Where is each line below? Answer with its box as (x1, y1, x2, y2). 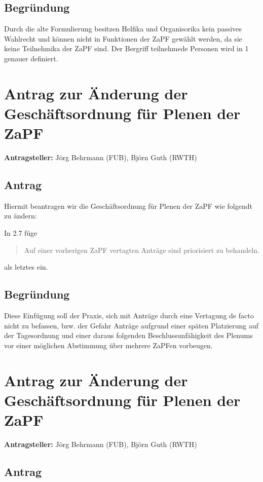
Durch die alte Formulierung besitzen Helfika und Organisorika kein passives (4, 23, 242, 34)
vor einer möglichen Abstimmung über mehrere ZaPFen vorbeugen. (4, 340, 213, 350)
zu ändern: (4, 210, 37, 221)
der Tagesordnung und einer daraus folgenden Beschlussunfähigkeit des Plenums (4, 330, 253, 341)
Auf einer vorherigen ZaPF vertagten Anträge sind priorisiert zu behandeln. (24, 244, 259, 255)
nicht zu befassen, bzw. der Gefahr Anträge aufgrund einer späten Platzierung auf (4, 320, 259, 330)
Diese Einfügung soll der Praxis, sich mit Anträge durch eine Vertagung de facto (4, 310, 254, 321)
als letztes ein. (4, 262, 48, 272)
